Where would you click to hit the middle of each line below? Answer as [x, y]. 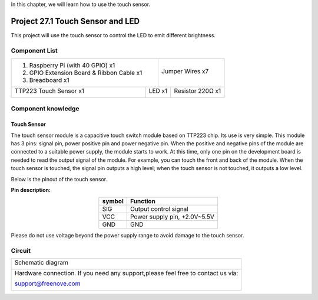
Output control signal [159, 209]
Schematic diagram [42, 263]
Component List [34, 50]
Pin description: [31, 190]
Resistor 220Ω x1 [198, 91]
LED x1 [158, 91]
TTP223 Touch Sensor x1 [49, 91]
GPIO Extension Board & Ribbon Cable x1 [86, 73]
